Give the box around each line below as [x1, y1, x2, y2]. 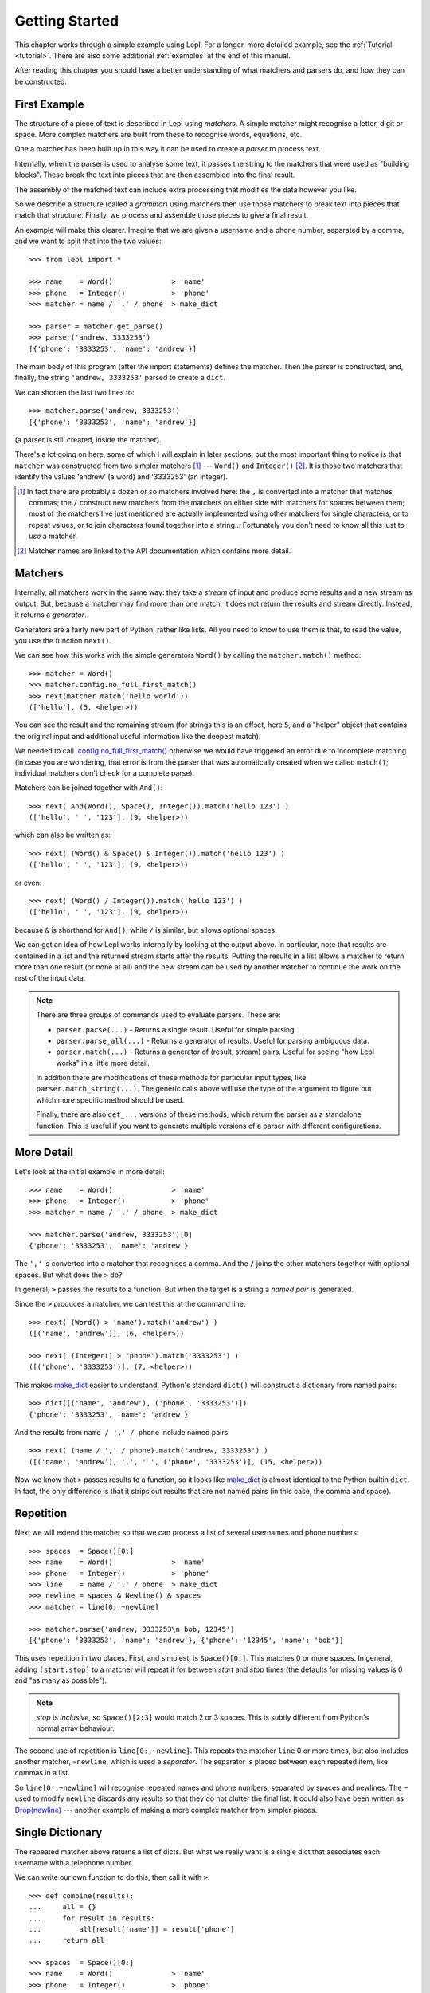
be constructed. [14, 77, 68, 86]
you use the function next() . [14, 635, 111, 645]
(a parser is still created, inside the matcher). [14, 435, 162, 444]
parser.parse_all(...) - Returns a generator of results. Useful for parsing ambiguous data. [56, 1036, 369, 1045]
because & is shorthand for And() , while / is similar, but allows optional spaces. [14, 925, 278, 934]
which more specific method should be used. [36, 1095, 185, 1104]
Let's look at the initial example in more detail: [14, 1166, 165, 1176]
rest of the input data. [14, 973, 86, 983]
